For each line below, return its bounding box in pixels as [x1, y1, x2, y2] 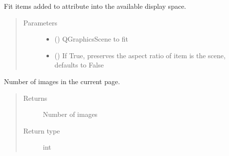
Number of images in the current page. [4, 76, 120, 86]
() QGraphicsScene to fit [54, 34, 128, 44]
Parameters [23, 17, 57, 27]
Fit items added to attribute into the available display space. [4, 1, 186, 11]
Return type [23, 125, 60, 135]
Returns [23, 92, 47, 103]
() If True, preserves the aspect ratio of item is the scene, [54, 50, 226, 60]
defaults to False [54, 60, 104, 70]
